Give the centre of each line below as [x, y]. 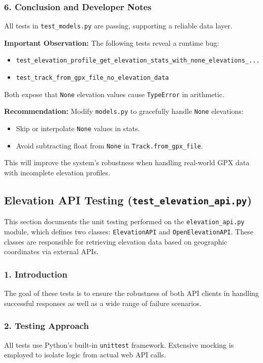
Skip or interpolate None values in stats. [78, 128]
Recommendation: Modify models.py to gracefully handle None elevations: [124, 111]
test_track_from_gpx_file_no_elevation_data [92, 78]
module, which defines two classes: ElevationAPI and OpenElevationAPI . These [129, 232]
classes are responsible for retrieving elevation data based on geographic [116, 241]
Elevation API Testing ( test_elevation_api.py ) [128, 200]
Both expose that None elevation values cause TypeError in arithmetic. [114, 94]
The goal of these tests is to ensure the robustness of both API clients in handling [131, 293]
